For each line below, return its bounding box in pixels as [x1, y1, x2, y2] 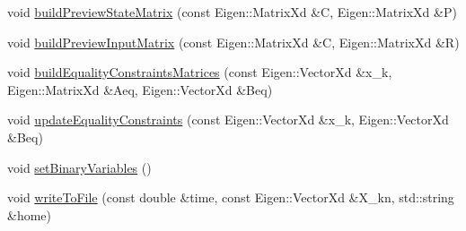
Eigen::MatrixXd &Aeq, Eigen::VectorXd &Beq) [7, 80, 273, 98]
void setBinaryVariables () [7, 158, 152, 176]
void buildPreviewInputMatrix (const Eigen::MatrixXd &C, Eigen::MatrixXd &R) [7, 32, 460, 51]
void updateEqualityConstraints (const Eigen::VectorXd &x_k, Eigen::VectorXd [7, 110, 449, 129]
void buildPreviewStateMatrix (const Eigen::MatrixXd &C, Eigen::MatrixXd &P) [7, 3, 457, 21]
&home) [7, 205, 51, 224]
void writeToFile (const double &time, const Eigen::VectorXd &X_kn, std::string [7, 188, 454, 207]
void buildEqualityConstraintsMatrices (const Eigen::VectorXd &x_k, [7, 63, 392, 81]
